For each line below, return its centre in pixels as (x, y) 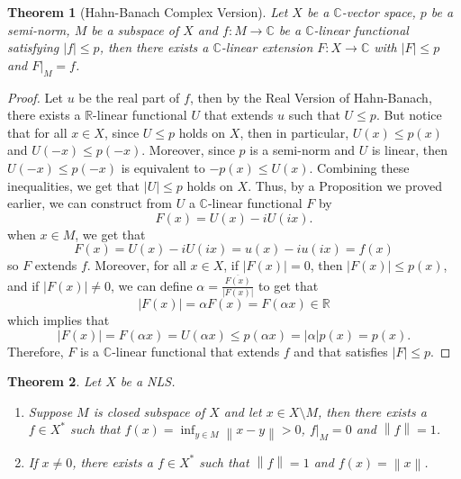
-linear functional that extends (196, 351)
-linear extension (267, 47)
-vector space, (379, 12)
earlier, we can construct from (90, 203)
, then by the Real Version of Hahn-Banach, (311, 97)
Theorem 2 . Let (54, 381)
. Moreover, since (188, 150)
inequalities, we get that (74, 185)
